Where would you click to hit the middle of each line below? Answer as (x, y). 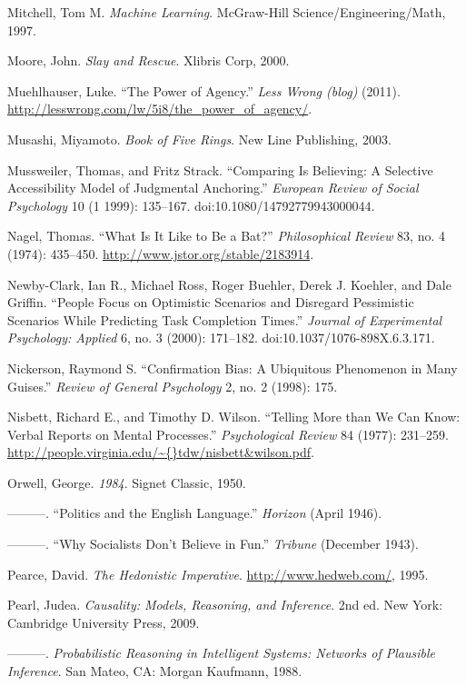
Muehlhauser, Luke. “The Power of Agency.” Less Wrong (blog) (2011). (204, 90)
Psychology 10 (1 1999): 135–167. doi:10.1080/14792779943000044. (191, 205)
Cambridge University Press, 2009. (104, 622)
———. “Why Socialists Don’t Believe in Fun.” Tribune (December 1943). (213, 544)
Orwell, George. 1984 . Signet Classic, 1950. (127, 482)
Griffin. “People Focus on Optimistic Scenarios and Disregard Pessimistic (211, 302)
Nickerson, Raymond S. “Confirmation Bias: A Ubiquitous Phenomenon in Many (233, 368)
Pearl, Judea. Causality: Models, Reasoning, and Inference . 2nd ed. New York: (225, 605)
